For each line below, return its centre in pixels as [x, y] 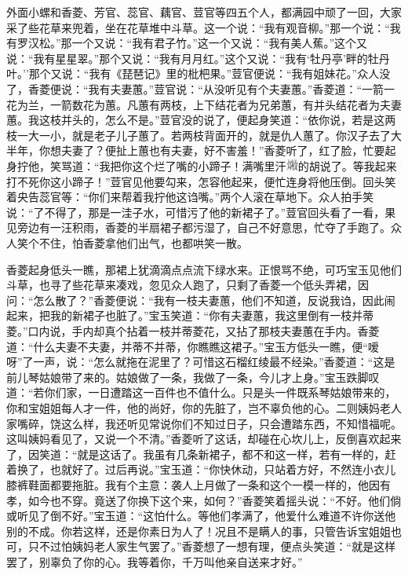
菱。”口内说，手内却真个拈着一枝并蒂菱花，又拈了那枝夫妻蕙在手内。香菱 [193, 330]
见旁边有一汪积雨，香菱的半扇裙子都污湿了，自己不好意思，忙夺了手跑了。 [199, 227]
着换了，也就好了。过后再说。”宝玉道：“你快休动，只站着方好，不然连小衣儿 [201, 469]
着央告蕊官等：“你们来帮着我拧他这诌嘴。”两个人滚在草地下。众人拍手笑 [190, 197]
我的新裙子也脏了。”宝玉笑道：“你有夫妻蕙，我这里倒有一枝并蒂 [212, 315]
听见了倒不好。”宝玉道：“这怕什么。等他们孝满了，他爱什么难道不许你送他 [206, 516]
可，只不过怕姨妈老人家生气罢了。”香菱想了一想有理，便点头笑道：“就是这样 [201, 546]
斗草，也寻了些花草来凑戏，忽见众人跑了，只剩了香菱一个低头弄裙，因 [188, 285]
